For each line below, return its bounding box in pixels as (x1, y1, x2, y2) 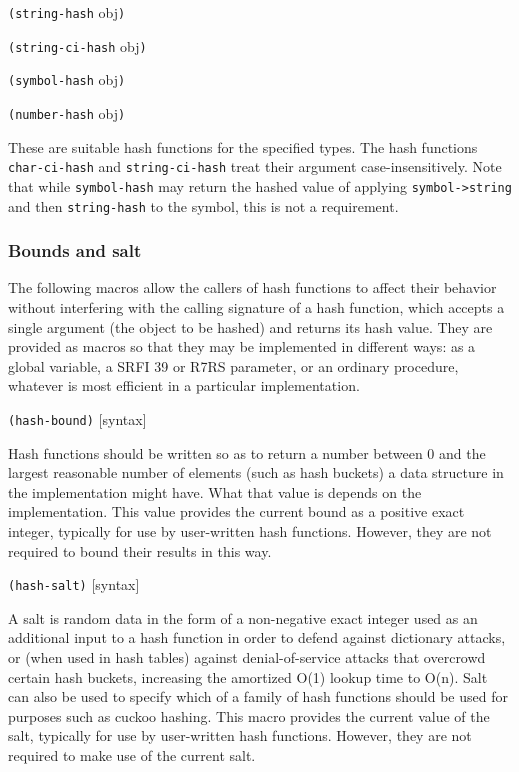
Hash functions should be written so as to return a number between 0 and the (8, 442, 486, 463)
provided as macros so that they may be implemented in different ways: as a (8, 336, 476, 357)
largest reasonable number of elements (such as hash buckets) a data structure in (8, 462, 504, 483)
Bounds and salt (8, 238, 142, 263)
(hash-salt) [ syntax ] (8, 574, 140, 595)
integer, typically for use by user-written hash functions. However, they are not (8, 521, 492, 541)
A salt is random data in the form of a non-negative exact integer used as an (8, 607, 478, 628)
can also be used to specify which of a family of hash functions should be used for (8, 686, 508, 707)
